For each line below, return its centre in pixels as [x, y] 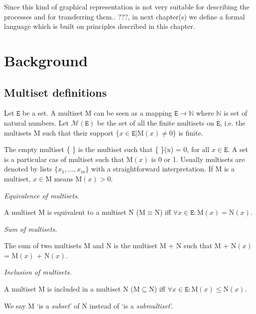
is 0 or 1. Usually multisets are [198, 159]
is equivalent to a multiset [87, 212]
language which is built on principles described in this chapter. [100, 26]
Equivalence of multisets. [42, 195]
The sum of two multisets [43, 245]
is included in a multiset [84, 289]
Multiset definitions [56, 92]
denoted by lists [28, 169]
